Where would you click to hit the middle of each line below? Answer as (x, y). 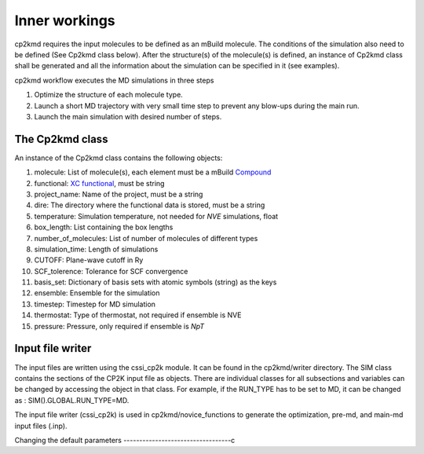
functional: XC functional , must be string (99, 183)
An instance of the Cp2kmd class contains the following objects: (119, 158)
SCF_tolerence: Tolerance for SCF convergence (111, 271)
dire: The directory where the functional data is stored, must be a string (150, 205)
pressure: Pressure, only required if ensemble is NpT (119, 326)
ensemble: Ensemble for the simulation (97, 293)
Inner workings (65, 20)
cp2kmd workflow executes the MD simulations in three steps (114, 80)
